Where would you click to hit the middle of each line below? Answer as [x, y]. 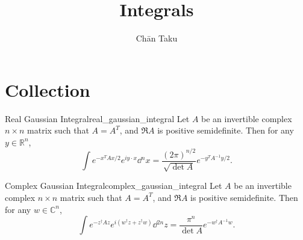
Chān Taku [157, 38]
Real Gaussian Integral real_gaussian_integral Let [97, 118]
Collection [48, 89]
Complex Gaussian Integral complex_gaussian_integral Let [114, 186]
